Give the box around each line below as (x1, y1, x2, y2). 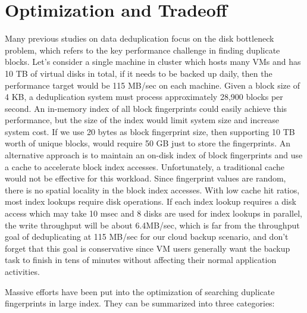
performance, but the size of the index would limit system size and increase (5, 114, 279, 126)
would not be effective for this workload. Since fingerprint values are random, (5, 172, 286, 184)
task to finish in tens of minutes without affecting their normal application (5, 253, 277, 266)
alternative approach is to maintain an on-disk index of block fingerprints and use (5, 149, 303, 161)
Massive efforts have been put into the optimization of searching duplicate (5, 285, 275, 298)
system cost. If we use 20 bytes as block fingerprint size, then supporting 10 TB (5, 125, 295, 137)
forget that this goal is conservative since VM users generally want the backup (5, 242, 290, 254)
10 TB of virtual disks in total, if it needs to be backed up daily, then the (5, 67, 272, 79)
